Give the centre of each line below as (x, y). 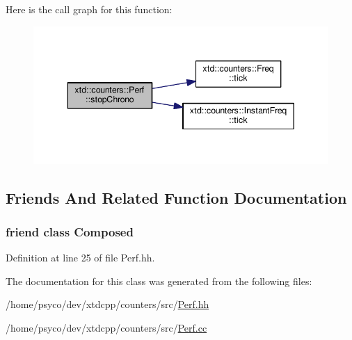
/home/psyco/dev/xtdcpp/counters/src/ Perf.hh (107, 304)
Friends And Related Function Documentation (176, 197)
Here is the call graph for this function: (89, 9)
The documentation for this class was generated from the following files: (159, 281)
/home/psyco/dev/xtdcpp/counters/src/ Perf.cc (106, 328)
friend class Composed (70, 231)
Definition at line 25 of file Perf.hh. (80, 258)
